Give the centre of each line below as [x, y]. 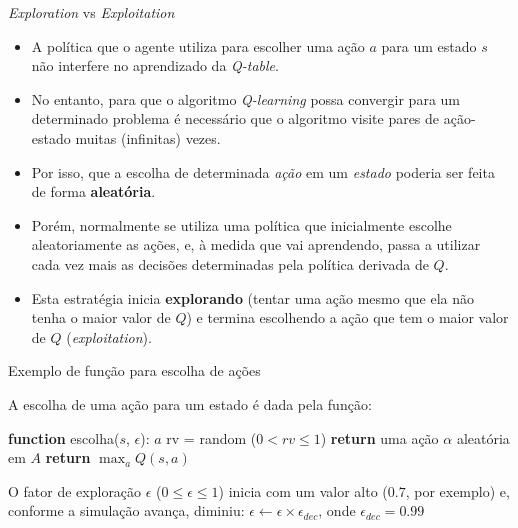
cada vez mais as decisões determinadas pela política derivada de [230, 263]
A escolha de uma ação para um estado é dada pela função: [190, 403]
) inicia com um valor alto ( [303, 490]
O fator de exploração [75, 490]
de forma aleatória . [93, 191]
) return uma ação [379, 437]
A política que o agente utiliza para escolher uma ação [198, 45]
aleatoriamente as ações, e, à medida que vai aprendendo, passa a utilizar [256, 244]
